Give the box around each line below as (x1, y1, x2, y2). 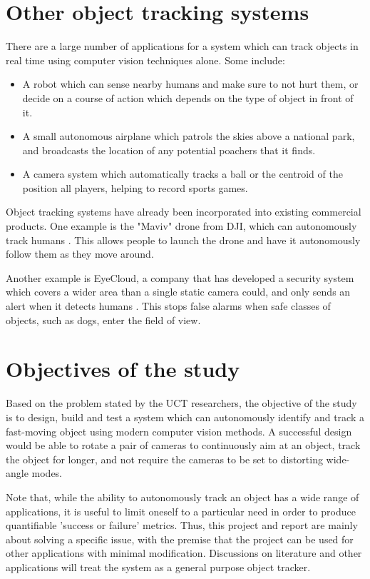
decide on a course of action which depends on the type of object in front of (22, 90, 354, 105)
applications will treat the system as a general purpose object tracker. (6, 559, 311, 574)
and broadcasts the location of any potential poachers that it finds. (22, 142, 316, 157)
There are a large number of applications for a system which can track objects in (6, 39, 359, 54)
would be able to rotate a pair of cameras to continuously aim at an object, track (6, 438, 361, 453)
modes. (31, 465, 63, 480)
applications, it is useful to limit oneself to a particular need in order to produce (6, 503, 356, 518)
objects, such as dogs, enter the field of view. (6, 312, 201, 327)
